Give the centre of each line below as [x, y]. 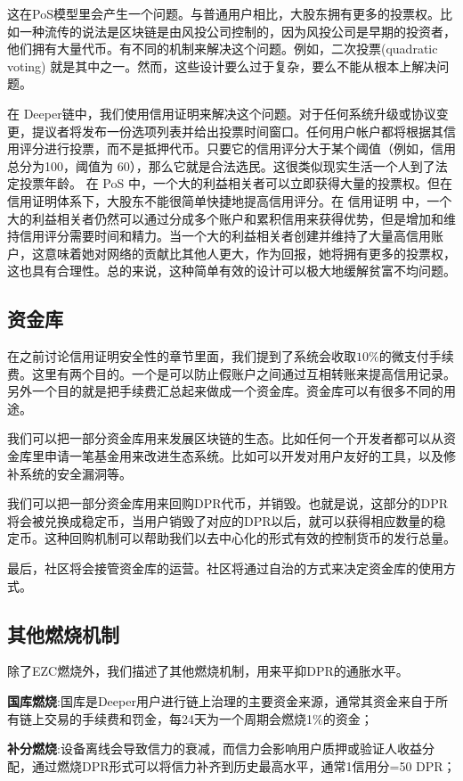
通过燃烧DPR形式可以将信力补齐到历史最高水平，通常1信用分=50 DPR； [244, 765]
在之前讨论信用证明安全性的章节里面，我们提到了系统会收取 [182, 356]
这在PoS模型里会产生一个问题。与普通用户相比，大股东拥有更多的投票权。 [223, 13]
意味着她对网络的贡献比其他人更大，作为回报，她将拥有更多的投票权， [250, 253]
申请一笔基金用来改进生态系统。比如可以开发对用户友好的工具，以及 [244, 456]
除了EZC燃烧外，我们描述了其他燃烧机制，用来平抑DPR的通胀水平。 [208, 671]
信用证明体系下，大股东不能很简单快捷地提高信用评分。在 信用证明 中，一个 [230, 200]
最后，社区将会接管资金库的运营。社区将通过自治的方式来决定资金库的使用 [225, 568]
